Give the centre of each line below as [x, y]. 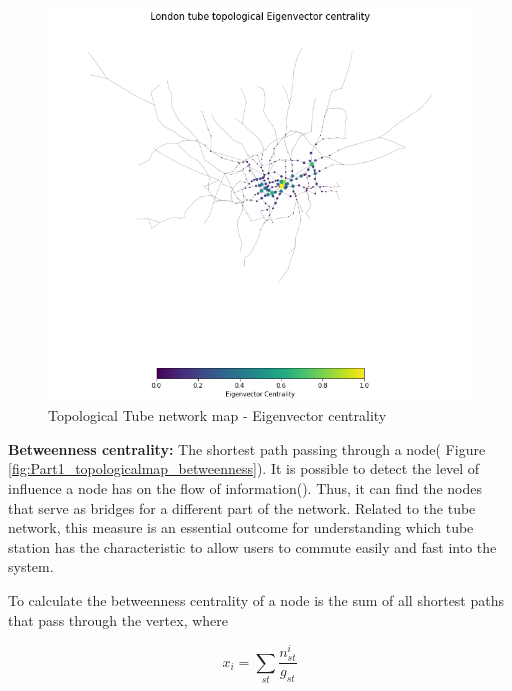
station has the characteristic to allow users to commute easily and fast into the [252, 546]
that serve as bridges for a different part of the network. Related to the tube [242, 507]
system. [31, 566]
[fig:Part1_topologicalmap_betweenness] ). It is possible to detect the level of [244, 468]
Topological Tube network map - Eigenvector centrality [217, 415]
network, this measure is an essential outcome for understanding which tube [241, 527]
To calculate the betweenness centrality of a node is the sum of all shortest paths [256, 599]
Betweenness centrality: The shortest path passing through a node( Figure [247, 448]
